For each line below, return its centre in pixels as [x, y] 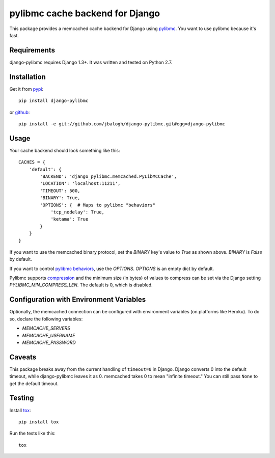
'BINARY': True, [60, 198]
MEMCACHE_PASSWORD [49, 342]
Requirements [32, 50]
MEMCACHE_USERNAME [49, 335]
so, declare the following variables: [46, 319]
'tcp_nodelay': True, [77, 212]
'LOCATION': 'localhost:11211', [80, 184]
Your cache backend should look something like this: [65, 150]
